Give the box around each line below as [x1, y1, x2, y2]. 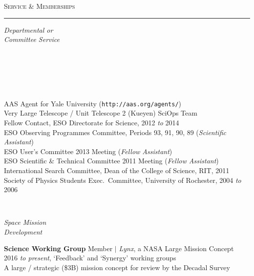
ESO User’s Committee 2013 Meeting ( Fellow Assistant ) [4, 146, 172, 156]
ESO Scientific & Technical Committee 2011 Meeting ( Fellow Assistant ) [4, 156, 219, 166]
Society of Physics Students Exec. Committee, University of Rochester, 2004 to [4, 175, 241, 185]
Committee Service [4, 34, 60, 44]
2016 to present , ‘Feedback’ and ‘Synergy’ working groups [4, 253, 176, 263]
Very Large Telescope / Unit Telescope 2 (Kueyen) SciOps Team [4, 108, 197, 118]
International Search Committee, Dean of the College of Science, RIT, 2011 [4, 165, 230, 175]
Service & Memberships [4, 1, 75, 11]
